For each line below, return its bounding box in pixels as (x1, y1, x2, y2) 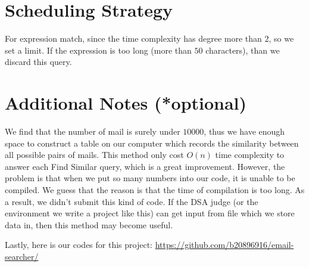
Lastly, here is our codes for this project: (5, 238, 152, 251)
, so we (269, 32, 294, 45)
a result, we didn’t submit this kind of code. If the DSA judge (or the (5, 195, 258, 207)
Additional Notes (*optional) (5, 91, 247, 115)
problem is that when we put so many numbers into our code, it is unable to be (5, 172, 295, 184)
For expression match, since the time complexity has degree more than (5, 32, 262, 45)
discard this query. (5, 55, 72, 68)
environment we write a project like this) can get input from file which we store (5, 207, 295, 219)
